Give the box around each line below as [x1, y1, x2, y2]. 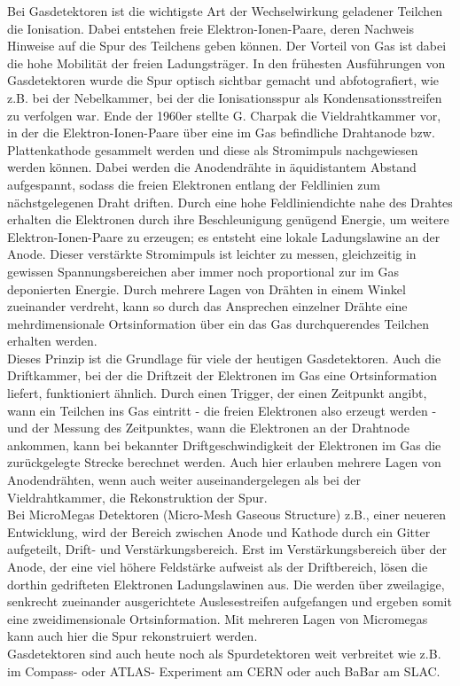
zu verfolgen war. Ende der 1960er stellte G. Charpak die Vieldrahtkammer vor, [7, 105, 441, 124]
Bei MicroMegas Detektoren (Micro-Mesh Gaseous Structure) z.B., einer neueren [7, 505, 447, 524]
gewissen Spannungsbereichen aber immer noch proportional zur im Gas [7, 261, 400, 280]
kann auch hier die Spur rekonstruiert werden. [7, 627, 258, 645]
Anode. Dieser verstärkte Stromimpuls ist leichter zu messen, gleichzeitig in [7, 245, 417, 263]
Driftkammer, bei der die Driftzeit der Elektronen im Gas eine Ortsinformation [7, 366, 437, 385]
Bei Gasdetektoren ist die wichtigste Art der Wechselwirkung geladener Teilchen [7, 2, 443, 19]
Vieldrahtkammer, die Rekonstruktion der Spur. [7, 487, 268, 506]
